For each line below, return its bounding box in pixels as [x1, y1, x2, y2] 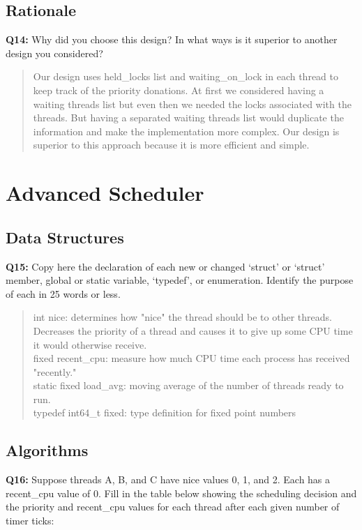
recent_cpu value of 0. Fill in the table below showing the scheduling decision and [6, 485, 357, 500]
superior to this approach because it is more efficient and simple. [33, 137, 310, 152]
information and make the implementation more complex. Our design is [33, 123, 340, 138]
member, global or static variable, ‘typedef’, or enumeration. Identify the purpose [6, 273, 354, 287]
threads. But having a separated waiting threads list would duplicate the [33, 110, 344, 125]
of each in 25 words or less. [6, 286, 121, 301]
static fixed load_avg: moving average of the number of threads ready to [33, 378, 344, 393]
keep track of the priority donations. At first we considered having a [33, 82, 324, 97]
